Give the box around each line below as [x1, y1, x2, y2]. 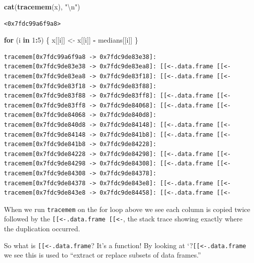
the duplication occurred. [4, 223, 80, 233]
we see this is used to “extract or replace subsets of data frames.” [4, 250, 201, 260]
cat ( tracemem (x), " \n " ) [4, 1, 80, 11]
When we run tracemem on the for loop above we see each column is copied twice [4, 204, 251, 214]
